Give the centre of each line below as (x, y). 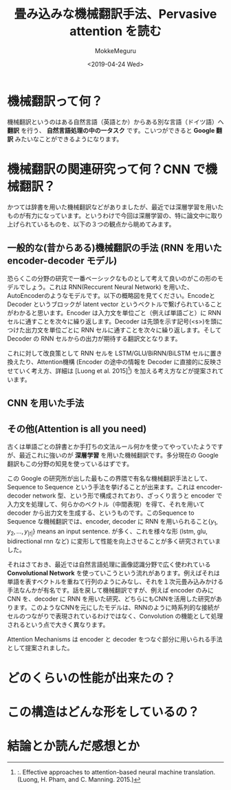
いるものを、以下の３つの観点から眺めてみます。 (106, 224)
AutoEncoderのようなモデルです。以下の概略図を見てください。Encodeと (111, 296)
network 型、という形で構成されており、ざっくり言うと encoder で (128, 495)
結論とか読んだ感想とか (74, 746)
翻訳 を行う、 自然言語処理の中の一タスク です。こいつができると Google (111, 130)
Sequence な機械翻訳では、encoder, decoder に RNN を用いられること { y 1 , (113, 522)
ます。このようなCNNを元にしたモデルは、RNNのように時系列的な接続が (116, 607)
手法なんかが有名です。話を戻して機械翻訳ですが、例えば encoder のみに (111, 590)
